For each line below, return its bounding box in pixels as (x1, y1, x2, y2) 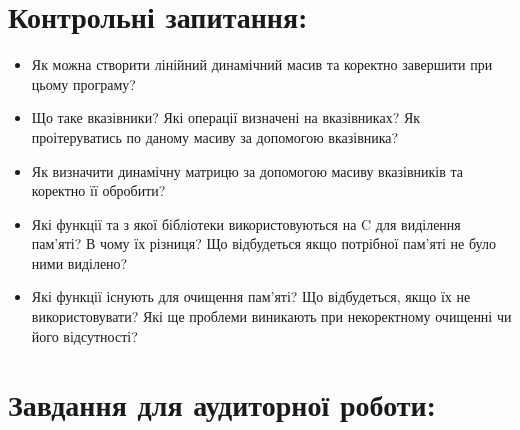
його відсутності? (31, 325, 138, 346)
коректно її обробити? (31, 180, 166, 201)
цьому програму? (31, 73, 136, 94)
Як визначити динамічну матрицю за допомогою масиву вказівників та (31, 160, 463, 181)
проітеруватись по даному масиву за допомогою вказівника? (31, 126, 399, 147)
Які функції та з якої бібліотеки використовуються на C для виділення (31, 213, 461, 234)
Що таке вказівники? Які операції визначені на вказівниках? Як (31, 107, 421, 128)
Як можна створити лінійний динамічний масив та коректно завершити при (31, 54, 493, 75)
